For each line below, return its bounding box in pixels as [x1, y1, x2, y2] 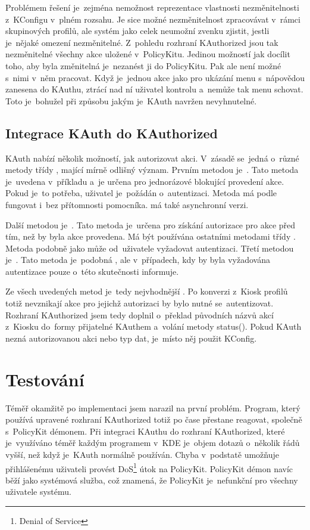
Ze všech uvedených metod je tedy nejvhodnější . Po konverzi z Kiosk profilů [5, 285, 288, 297]
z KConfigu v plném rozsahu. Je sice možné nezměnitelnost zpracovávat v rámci [5, 13, 300, 25]
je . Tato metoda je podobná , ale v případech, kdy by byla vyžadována [5, 253, 270, 266]
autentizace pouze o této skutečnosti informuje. [5, 265, 179, 277]
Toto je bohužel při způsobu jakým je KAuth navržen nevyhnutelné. [5, 94, 257, 107]
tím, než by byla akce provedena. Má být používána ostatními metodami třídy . [5, 230, 296, 243]
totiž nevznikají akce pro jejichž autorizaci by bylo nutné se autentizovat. [5, 297, 274, 309]
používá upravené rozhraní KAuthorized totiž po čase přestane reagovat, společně [5, 413, 302, 426]
